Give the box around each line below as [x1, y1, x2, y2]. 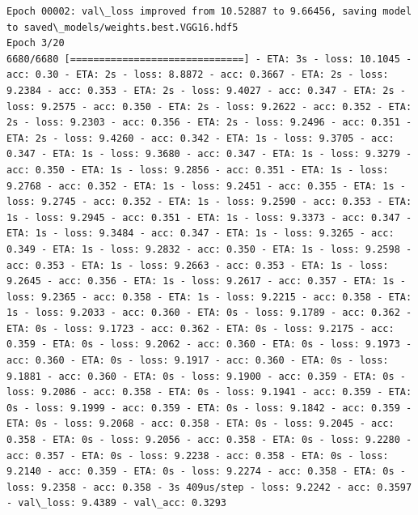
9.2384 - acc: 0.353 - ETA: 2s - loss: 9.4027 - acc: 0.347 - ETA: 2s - [6, 84, 406, 96]
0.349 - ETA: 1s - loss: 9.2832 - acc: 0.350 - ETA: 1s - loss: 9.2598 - [6, 243, 412, 255]
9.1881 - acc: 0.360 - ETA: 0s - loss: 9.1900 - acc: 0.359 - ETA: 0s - [6, 370, 406, 382]
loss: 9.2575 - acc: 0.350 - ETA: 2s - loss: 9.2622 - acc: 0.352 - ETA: [6, 100, 412, 113]
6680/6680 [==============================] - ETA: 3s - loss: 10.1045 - [6, 53, 412, 65]
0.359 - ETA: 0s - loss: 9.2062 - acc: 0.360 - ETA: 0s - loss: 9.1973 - [6, 338, 412, 351]
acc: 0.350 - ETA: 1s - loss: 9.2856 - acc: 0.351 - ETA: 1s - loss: [6, 164, 389, 176]
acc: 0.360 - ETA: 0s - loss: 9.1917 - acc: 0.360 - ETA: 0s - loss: [6, 355, 389, 367]
